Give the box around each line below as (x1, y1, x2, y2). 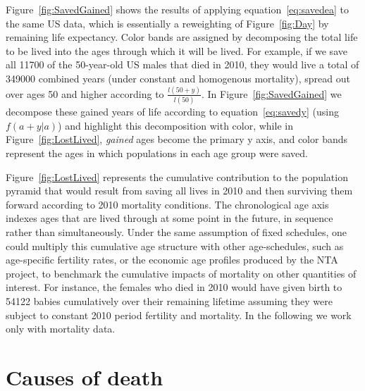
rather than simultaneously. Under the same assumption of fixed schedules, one (6, 224, 347, 239)
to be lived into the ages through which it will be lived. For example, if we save (6, 43, 347, 58)
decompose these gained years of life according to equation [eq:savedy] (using (6, 104, 339, 119)
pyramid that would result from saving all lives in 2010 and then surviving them (6, 183, 353, 198)
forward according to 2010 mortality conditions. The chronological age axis (6, 197, 329, 211)
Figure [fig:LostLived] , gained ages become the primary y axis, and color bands (6, 132, 348, 147)
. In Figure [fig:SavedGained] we (201, 86, 342, 101)
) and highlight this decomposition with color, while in (58, 118, 293, 132)
